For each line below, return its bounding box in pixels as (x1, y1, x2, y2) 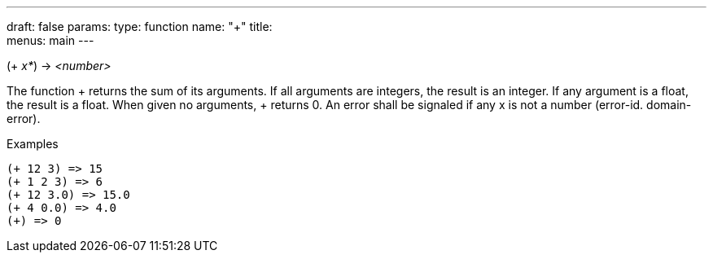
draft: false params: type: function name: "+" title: (7, 20, 273, 33)
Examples (7, 137, 59, 151)
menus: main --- (7, 33, 94, 47)
